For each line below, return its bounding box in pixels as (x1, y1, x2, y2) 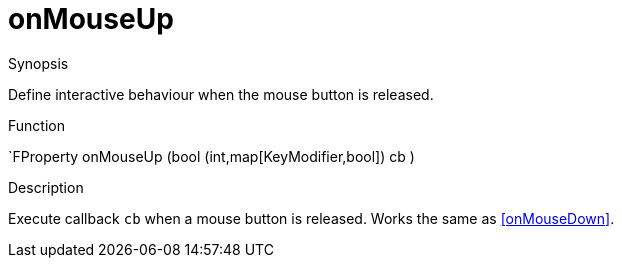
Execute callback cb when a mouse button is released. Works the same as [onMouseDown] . (8, 209, 615, 227)
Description (8, 178, 84, 196)
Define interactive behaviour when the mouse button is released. (8, 85, 434, 103)
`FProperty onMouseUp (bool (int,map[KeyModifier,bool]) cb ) (8, 147, 415, 165)
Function (8, 116, 65, 134)
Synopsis (8, 54, 69, 72)
